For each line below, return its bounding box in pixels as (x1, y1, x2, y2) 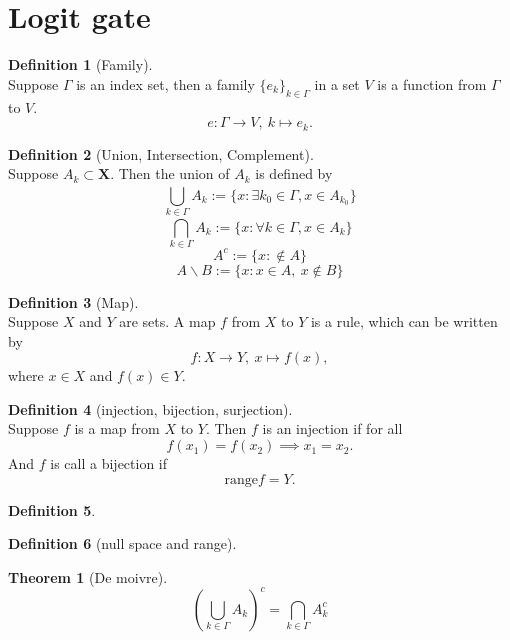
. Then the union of (110, 163, 230, 184)
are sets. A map (119, 311, 216, 332)
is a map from (74, 418, 160, 439)
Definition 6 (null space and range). (8, 533, 237, 554)
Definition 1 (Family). (8, 54, 153, 75)
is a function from (377, 73, 487, 94)
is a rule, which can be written (310, 311, 498, 332)
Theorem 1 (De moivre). (8, 566, 168, 587)
